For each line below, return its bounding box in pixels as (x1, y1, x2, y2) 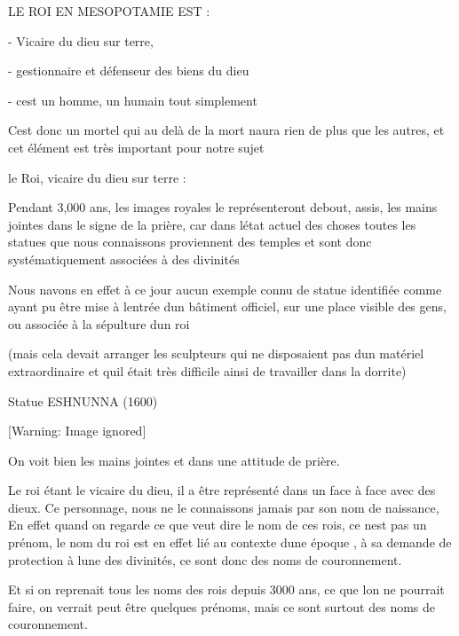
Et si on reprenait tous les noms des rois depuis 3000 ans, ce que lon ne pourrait (8, 580, 445, 599)
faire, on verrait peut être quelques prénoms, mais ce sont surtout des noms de (8, 597, 436, 616)
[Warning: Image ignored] (8, 421, 146, 440)
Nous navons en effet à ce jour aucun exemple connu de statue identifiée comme (8, 279, 442, 298)
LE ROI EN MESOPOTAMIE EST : (8, 2, 210, 20)
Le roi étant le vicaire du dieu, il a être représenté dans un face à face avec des (8, 481, 436, 499)
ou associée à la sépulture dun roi (8, 314, 190, 333)
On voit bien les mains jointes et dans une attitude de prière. (8, 451, 340, 469)
